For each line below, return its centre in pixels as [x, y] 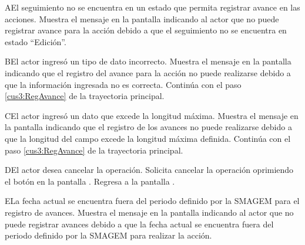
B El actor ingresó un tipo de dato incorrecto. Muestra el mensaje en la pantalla [148, 61]
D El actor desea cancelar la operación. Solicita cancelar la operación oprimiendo [149, 170]
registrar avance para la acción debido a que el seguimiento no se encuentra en [146, 30]
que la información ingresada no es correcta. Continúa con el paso [123, 84]
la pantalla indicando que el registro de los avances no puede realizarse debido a [148, 127]
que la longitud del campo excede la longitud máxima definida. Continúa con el [148, 138]
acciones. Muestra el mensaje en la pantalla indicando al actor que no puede [142, 18]
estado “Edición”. [36, 41]
